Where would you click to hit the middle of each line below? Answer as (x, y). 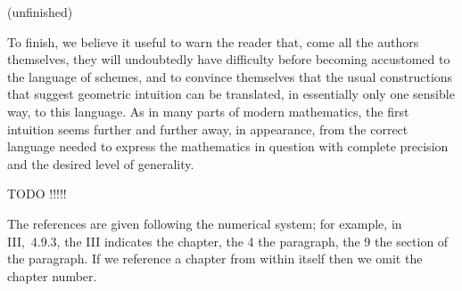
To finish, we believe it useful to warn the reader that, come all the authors (213, 41)
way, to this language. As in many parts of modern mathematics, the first (208, 111)
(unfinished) (40, 12)
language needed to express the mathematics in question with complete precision (228, 146)
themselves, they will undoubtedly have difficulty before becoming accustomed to (229, 59)
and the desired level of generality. (101, 163)
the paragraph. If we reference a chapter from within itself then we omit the (215, 259)
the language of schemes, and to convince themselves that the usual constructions (230, 76)
